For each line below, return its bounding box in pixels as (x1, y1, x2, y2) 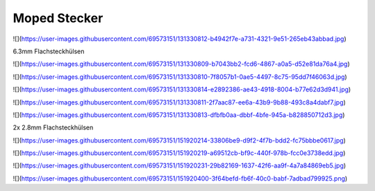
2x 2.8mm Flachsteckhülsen (12, 123, 94, 131)
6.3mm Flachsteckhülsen (12, 47, 85, 55)
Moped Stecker (12, 10, 103, 26)
